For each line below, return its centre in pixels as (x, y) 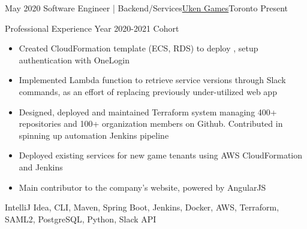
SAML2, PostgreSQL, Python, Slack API (81, 219)
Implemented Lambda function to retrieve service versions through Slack (152, 80)
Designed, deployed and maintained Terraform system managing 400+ (148, 112)
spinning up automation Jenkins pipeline (94, 135)
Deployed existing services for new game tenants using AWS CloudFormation (161, 155)
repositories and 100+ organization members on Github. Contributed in (151, 123)
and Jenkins (41, 167)
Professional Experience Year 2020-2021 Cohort (92, 28)
